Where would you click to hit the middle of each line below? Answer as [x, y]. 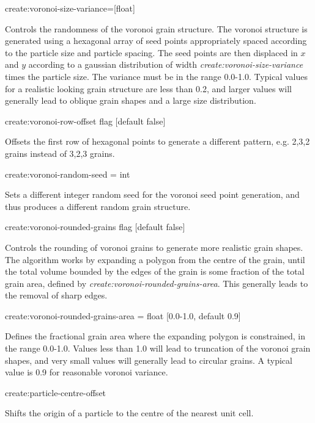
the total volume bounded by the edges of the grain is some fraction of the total [155, 271]
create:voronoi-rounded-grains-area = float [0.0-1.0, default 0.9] [123, 315]
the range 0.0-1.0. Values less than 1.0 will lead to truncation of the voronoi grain [158, 348]
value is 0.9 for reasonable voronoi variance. [87, 372]
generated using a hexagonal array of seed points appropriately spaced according [156, 41]
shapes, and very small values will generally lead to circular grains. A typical [149, 360]
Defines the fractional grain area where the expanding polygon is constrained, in [155, 336]
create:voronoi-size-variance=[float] [70, 8]
